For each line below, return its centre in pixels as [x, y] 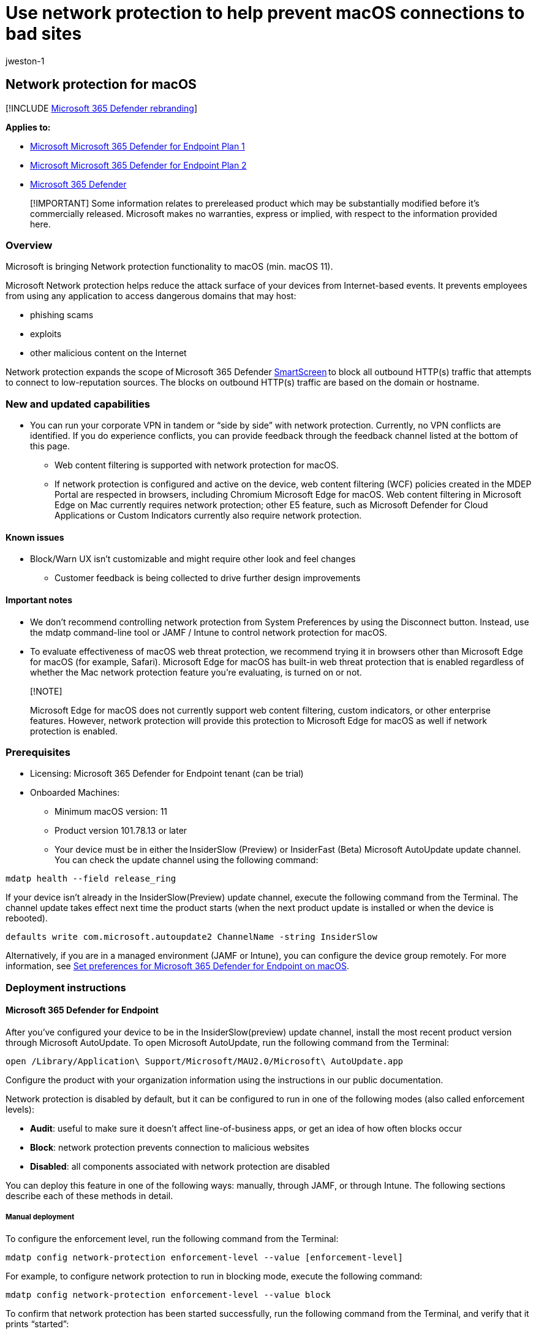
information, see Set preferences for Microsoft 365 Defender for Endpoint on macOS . [178, 966]
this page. [50, 446]
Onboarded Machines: [75, 793]
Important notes [39, 600]
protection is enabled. [74, 731]
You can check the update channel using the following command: [187, 860]
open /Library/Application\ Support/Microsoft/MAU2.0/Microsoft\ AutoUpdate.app [205, 1061]
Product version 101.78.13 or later [121, 831]
